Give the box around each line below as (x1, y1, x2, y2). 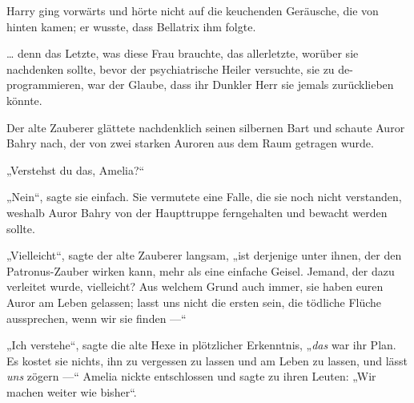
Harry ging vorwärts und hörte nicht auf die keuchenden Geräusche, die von (6, 2, 379, 18)
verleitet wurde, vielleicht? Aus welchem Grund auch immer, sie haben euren (6, 278, 384, 295)
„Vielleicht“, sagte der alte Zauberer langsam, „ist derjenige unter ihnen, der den (6, 247, 402, 264)
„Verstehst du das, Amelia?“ (6, 161, 145, 178)
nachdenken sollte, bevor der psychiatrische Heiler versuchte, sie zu (6, 60, 335, 77)
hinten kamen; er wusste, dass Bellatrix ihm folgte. (6, 18, 256, 34)
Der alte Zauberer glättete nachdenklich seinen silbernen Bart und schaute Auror (6, 119, 405, 135)
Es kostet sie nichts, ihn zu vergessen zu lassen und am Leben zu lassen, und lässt (6, 352, 408, 369)
